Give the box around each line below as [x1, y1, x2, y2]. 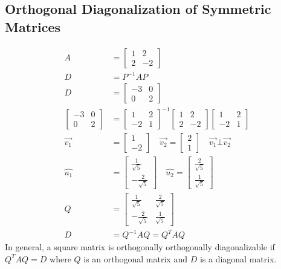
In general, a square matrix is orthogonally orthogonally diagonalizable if [5, 241, 275, 253]
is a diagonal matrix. [199, 252, 277, 265]
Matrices [5, 17, 61, 36]
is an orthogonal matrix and [83, 252, 187, 265]
